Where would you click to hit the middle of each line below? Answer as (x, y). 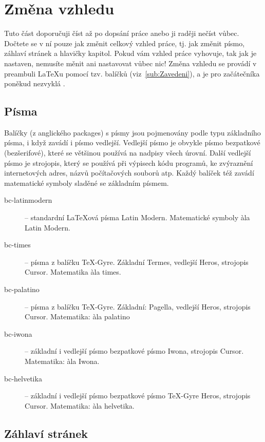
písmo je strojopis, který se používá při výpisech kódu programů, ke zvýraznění (129, 162)
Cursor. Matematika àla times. (73, 272)
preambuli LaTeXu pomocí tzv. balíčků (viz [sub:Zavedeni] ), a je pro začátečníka (132, 73)
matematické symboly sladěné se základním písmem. (87, 182)
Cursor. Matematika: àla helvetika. (80, 405)
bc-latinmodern (28, 200)
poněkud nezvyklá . (35, 83)
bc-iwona (18, 333)
